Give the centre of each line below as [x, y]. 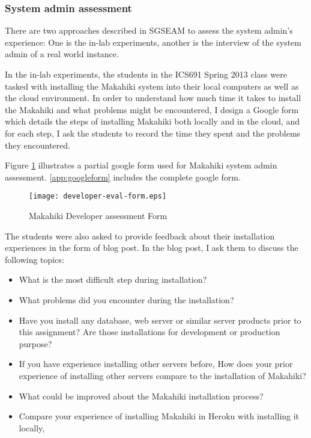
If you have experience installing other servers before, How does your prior [156, 364]
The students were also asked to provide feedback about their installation [140, 236]
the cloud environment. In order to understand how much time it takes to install [153, 98]
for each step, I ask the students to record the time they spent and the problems [153, 133]
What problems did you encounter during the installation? [126, 299]
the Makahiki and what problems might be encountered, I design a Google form [152, 109]
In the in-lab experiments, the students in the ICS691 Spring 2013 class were [146, 74]
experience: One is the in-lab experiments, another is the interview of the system [153, 42]
